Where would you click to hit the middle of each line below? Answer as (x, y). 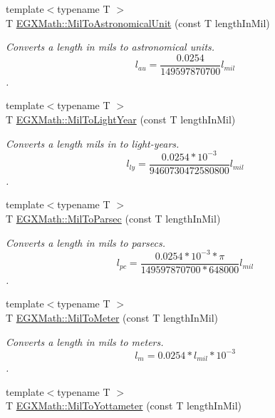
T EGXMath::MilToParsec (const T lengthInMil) (113, 218)
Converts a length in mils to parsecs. (86, 242)
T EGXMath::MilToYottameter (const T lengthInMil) (124, 406)
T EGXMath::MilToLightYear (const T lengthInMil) (121, 119)
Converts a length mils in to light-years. (93, 143)
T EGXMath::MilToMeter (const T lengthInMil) (112, 317)
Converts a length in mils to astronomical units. (110, 47)
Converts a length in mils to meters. (85, 341)
